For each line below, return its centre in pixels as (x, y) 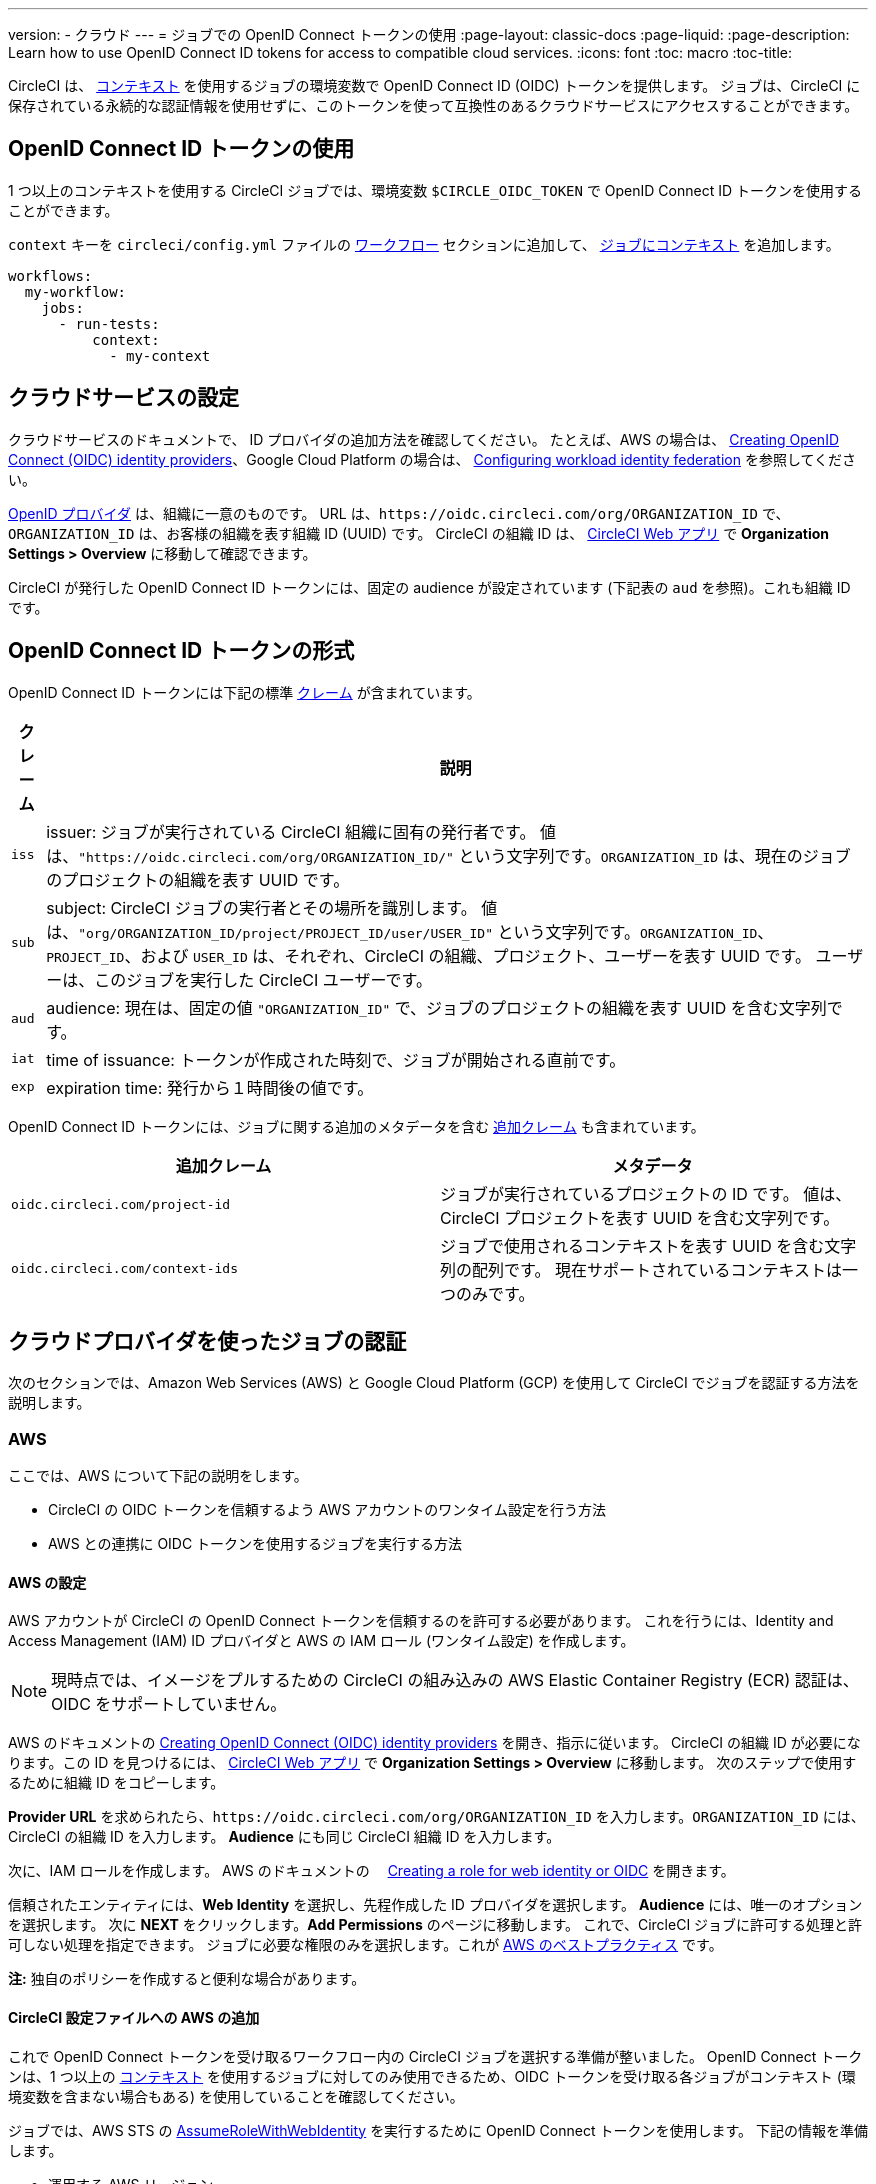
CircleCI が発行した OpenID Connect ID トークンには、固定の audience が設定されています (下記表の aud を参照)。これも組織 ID (429, 587)
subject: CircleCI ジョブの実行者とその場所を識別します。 (261, 907)
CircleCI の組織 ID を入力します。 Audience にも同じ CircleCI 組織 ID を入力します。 (284, 1837)
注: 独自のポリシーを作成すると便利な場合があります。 (187, 1979)
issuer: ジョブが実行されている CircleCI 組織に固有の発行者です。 (291, 831)
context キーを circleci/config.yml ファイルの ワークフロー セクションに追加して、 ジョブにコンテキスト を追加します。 (424, 244)
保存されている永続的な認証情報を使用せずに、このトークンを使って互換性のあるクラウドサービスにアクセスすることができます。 (433, 105)
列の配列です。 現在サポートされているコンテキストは (641, 1269)
